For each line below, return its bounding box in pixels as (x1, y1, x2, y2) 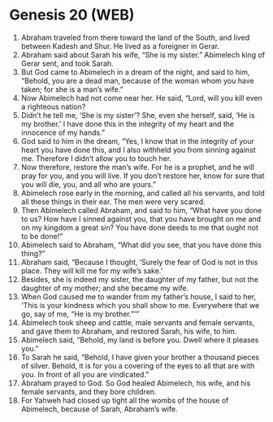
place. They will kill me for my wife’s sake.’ (20, 266, 163, 276)
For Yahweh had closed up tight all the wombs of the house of (20, 395, 229, 405)
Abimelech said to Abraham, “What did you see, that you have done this (20, 240, 262, 250)
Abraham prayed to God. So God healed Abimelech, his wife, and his (20, 378, 251, 388)
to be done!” (20, 231, 63, 241)
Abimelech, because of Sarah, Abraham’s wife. (20, 404, 178, 414)
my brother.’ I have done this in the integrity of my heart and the (20, 119, 235, 128)
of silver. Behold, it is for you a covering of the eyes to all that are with (20, 360, 255, 371)
